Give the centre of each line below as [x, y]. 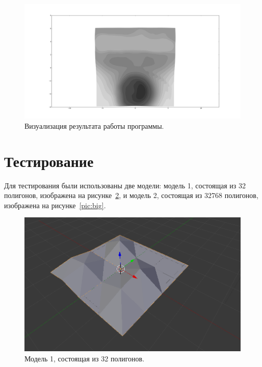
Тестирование [49, 161]
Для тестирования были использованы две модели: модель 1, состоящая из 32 [125, 185]
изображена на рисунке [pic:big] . [55, 205]
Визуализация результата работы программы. [94, 125]
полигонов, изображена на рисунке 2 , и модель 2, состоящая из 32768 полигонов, [131, 195]
